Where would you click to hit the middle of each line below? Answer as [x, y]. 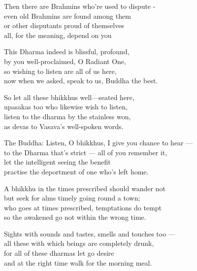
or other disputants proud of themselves [64, 25]
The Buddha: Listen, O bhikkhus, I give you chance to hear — [98, 143]
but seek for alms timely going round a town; [72, 198]
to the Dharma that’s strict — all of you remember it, [86, 152]
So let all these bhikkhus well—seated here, [69, 97]
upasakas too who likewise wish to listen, [66, 107]
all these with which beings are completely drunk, [79, 243]
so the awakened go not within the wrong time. [75, 217]
